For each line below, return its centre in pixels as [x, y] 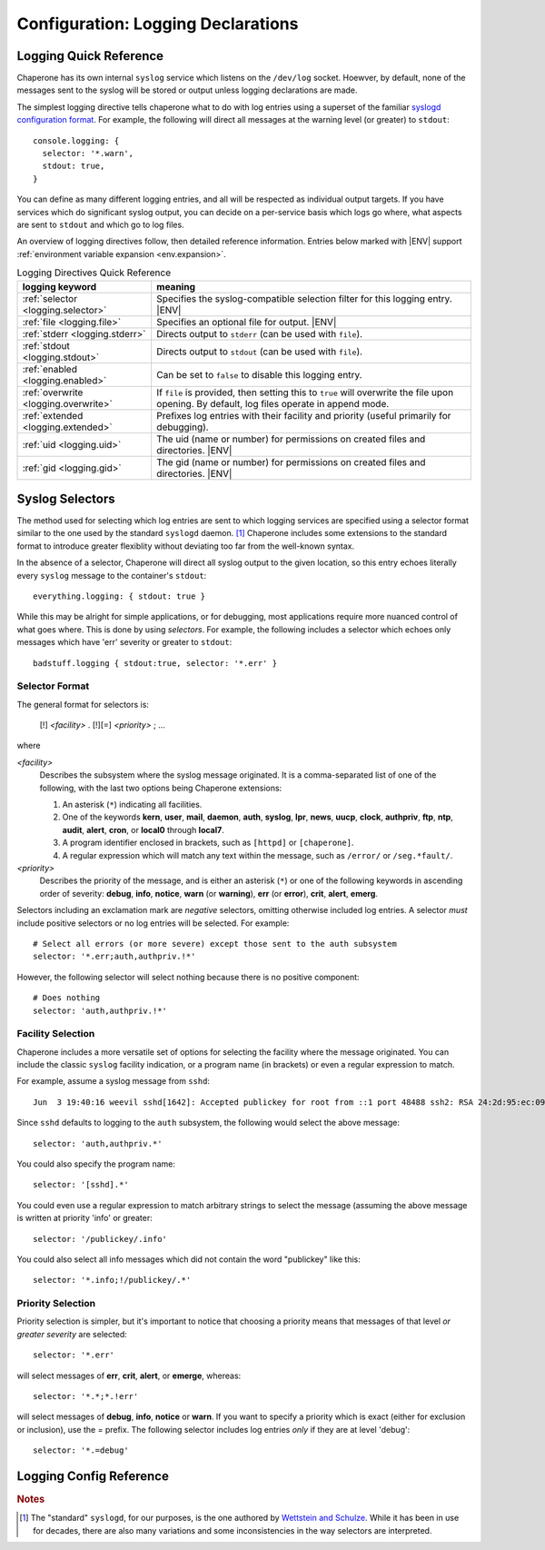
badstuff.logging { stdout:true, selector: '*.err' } [155, 663]
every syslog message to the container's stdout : [112, 575]
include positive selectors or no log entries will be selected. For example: [153, 923]
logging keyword [59, 286]
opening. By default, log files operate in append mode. [272, 403]
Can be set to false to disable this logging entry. [259, 374]
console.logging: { [76, 140]
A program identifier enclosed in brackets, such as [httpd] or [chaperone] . [208, 843]
